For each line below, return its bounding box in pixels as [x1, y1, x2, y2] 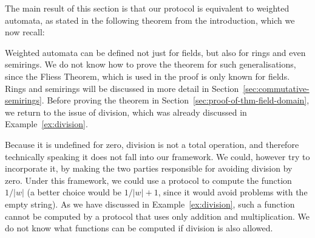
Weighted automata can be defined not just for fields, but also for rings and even [5, 46, 306, 58]
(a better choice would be [27, 186, 122, 198]
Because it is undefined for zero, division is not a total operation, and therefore [5, 138, 299, 150]
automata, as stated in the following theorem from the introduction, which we [5, 13, 295, 26]
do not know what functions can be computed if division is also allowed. [5, 222, 273, 234]
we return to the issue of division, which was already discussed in [5, 105, 247, 118]
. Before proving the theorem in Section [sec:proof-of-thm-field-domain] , [41, 94, 310, 107]
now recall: [5, 26, 45, 38]
